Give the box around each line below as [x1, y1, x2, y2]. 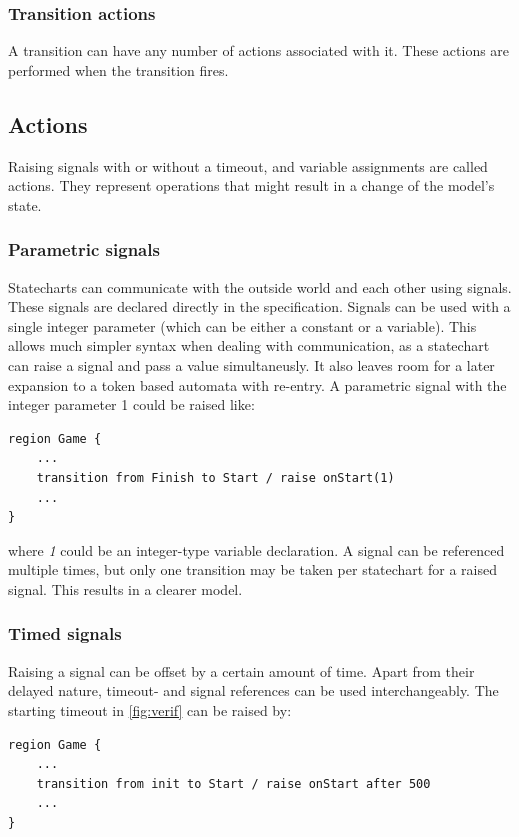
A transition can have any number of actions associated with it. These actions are [8, 40, 510, 61]
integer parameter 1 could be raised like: [8, 394, 255, 415]
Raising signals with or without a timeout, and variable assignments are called [8, 155, 488, 176]
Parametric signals [8, 237, 160, 262]
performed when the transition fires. [8, 59, 229, 80]
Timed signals [8, 621, 122, 646]
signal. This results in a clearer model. [8, 578, 243, 599]
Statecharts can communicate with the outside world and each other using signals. [8, 276, 512, 297]
